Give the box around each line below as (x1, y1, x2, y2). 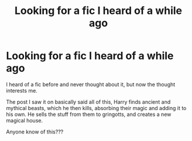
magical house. (6, 117, 43, 124)
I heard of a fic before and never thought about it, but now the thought (6, 80, 176, 88)
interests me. (6, 87, 38, 94)
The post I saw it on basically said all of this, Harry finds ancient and (6, 98, 171, 105)
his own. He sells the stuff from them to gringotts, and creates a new (6, 111, 172, 118)
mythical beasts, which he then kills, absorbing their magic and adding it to (6, 104, 187, 111)
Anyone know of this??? (6, 128, 64, 135)
